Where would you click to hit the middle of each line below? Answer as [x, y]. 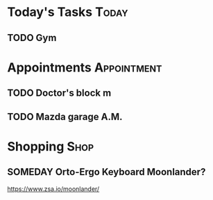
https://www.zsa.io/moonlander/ [53, 189]
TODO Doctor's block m [59, 93]
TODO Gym [32, 38]
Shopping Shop [51, 146]
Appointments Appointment [85, 67]
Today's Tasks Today [68, 12]
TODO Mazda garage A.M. [65, 116]
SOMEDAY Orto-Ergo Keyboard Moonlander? [106, 172]
